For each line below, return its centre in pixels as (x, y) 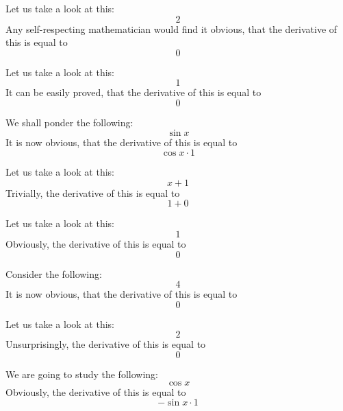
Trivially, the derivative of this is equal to (93, 192)
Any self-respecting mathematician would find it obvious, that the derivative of (171, 28)
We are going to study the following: (82, 374)
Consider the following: (54, 273)
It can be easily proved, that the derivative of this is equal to (134, 92)
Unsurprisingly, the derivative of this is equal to (106, 344)
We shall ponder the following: (69, 122)
